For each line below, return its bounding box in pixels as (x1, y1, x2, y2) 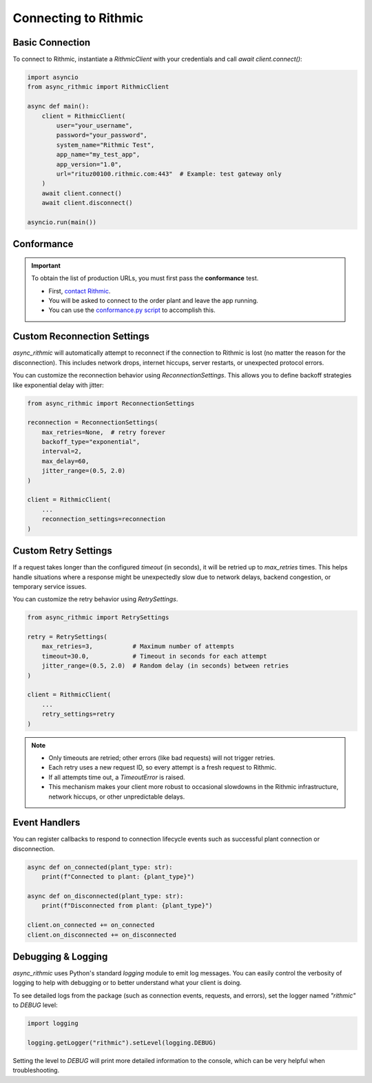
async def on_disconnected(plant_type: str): (27, 892, 184, 900)
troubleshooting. (12, 1066, 60, 1075)
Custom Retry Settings (12, 545, 113, 557)
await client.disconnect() (41, 199, 134, 207)
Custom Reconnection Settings (12, 331, 149, 342)
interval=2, (41, 447, 83, 456)
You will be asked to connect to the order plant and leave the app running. (48, 297, 258, 305)
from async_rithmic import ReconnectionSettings (27, 399, 195, 407)
